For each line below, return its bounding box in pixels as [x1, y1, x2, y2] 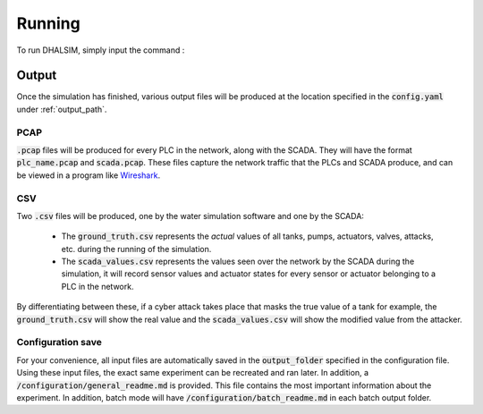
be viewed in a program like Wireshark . [16, 170, 161, 181]
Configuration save [16, 336, 103, 349]
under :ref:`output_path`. [16, 104, 107, 114]
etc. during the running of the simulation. [61, 243, 212, 254]
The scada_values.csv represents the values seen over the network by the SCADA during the [61, 256, 415, 267]
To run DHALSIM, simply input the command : [16, 45, 185, 55]
